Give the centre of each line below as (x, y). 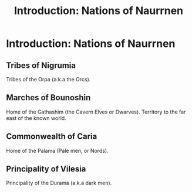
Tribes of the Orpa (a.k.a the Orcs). (48, 79)
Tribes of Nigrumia (41, 65)
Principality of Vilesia (46, 169)
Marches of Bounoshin (48, 98)
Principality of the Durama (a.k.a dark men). (59, 183)
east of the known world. (36, 118)
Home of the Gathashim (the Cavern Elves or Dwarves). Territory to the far (96, 112)
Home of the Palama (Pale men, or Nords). (57, 150)
